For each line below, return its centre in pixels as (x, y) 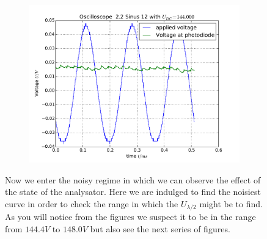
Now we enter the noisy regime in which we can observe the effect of (133, 179)
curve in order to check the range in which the (92, 203)
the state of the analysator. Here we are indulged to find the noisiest (133, 192)
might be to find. (231, 203)
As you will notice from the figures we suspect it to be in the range (130, 217)
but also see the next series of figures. (160, 228)
